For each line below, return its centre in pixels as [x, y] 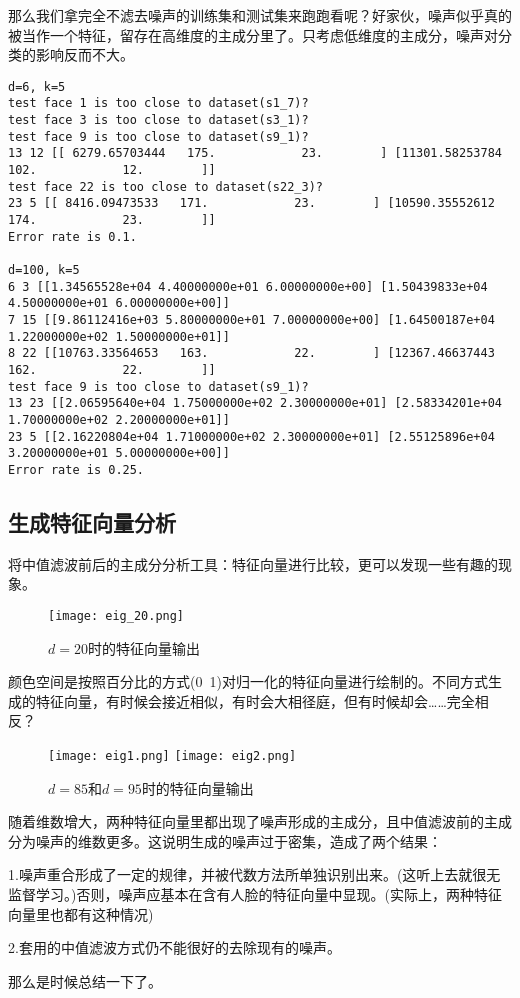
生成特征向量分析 [92, 521]
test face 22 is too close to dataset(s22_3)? [165, 186]
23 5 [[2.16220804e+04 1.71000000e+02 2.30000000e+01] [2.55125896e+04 [251, 436]
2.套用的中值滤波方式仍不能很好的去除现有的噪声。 [174, 947]
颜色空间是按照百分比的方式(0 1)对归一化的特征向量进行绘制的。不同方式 [248, 681]
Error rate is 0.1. [72, 236]
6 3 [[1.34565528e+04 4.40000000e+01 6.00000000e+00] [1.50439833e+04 [248, 286]
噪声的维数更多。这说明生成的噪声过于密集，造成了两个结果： [238, 840]
